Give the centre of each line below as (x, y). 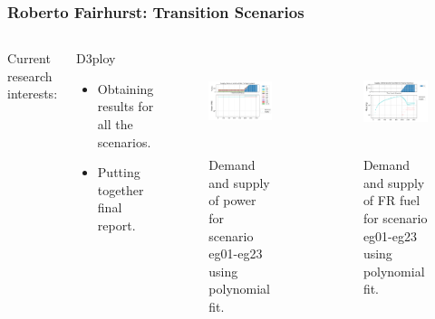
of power (232, 200)
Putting (119, 172)
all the (115, 124)
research (30, 75)
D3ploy (96, 58)
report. (116, 225)
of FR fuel (391, 200)
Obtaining (126, 88)
